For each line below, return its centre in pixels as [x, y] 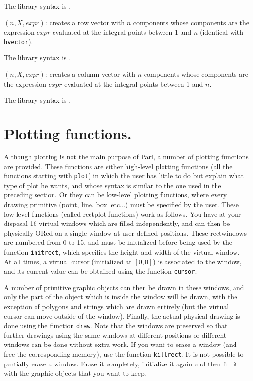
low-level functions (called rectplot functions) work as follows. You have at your [123, 214]
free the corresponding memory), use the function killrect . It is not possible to [124, 354]
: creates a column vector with [90, 74]
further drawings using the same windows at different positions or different [115, 335]
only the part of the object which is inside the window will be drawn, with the [121, 297]
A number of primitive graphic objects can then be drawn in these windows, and [124, 287]
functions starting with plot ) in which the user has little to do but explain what [124, 176]
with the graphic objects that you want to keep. [75, 373]
